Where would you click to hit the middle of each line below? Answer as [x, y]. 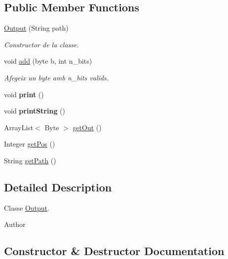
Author [15, 224]
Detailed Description [58, 187]
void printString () [35, 111]
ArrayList [19, 127]
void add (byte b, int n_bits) [48, 61]
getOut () [87, 127]
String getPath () [30, 160]
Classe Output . [27, 207]
